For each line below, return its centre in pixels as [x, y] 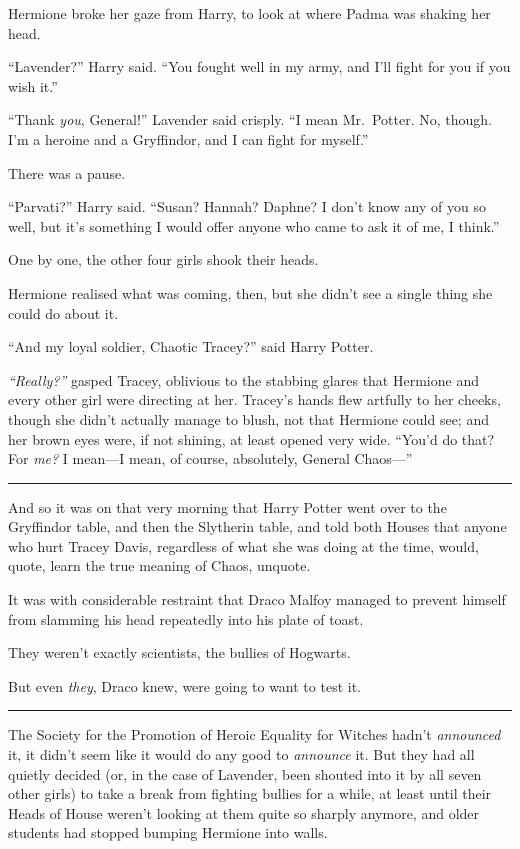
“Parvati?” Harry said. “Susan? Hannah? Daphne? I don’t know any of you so [247, 206]
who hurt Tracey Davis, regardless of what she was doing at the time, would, [243, 545]
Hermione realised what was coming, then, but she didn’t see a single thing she [250, 292]
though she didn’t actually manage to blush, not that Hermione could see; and [248, 418]
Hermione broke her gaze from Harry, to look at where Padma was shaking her [249, 13]
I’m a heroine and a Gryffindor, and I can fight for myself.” [188, 138]
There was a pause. [67, 172]
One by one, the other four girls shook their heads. [163, 259]
